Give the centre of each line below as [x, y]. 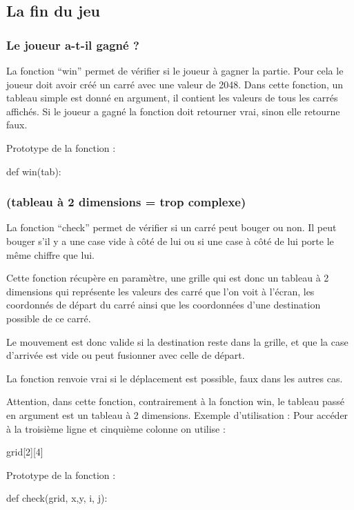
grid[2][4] [25, 452]
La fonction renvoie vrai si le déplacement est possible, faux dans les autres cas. [175, 378]
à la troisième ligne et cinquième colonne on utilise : [116, 428]
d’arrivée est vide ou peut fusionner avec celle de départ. [126, 355]
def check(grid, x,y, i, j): [57, 498]
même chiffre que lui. [50, 254]
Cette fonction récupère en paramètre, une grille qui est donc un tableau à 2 [168, 278]
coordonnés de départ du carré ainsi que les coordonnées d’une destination [164, 305]
